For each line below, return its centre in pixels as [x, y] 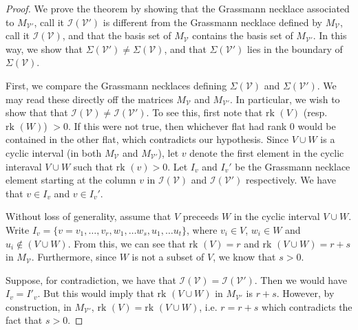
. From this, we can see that [127, 243]
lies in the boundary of [295, 48]
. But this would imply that [96, 293]
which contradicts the [307, 306]
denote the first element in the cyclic [267, 152]
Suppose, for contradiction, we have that [91, 279]
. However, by [305, 293]
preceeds [201, 216]
